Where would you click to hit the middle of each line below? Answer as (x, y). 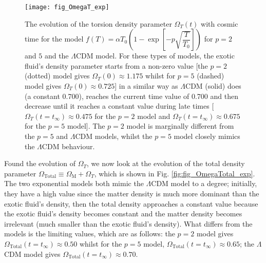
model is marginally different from (180, 126)
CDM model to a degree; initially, (204, 183)
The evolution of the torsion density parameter (98, 23)
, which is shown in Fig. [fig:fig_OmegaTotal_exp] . (175, 173)
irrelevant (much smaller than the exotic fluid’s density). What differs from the (128, 223)
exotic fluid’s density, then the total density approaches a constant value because (131, 203)
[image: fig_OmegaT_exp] (67, 7)
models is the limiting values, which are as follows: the (90, 234)
